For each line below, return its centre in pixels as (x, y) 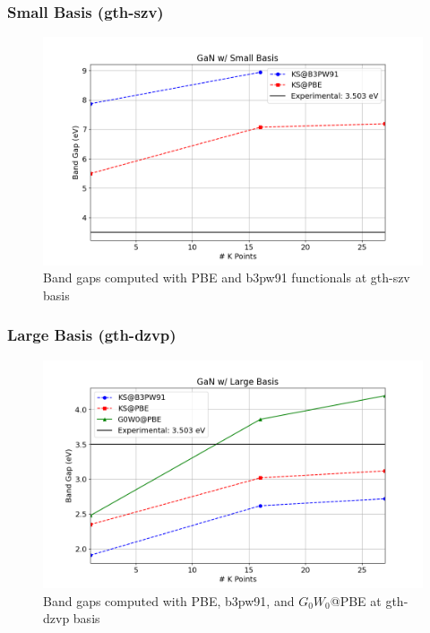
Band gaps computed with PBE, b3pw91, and (169, 600)
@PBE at (356, 600)
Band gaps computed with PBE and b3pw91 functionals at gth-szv (227, 277)
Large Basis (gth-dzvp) (92, 335)
